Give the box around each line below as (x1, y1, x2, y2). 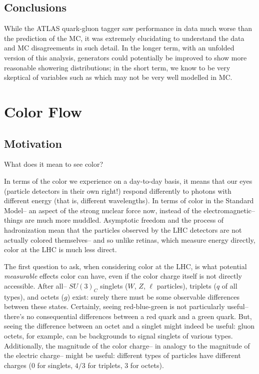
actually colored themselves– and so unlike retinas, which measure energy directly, (4, 234, 255, 245)
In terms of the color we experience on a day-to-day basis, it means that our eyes (4, 175, 252, 186)
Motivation (4, 135, 62, 151)
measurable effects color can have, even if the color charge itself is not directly (4, 271, 242, 281)
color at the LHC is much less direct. (4, 244, 117, 255)
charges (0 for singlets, (4, 360, 73, 370)
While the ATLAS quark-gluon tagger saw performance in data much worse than (4, 23, 252, 33)
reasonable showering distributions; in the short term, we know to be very (4, 62, 230, 72)
